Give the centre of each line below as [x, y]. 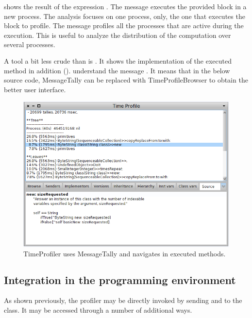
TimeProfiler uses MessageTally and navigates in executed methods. [125, 254]
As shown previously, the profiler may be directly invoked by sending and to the [123, 300]
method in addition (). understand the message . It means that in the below [117, 70]
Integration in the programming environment [120, 280]
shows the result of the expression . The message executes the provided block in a [125, 6]
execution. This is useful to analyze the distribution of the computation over [118, 35]
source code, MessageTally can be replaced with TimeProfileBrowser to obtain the [126, 80]
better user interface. [35, 89]
